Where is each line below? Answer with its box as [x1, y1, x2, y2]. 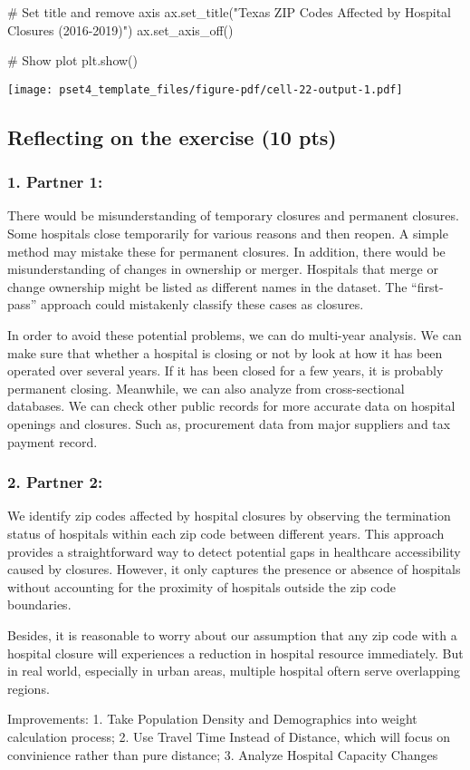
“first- [411, 277, 444, 296]
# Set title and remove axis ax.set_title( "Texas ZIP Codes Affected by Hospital [7, 3, 451, 21]
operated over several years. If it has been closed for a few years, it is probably [7, 361, 444, 380]
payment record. [7, 432, 98, 451]
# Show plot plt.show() [7, 51, 138, 70]
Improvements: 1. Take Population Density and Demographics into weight [7, 709, 417, 728]
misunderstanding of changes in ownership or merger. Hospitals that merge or [7, 259, 438, 278]
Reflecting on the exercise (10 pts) [7, 122, 337, 151]
